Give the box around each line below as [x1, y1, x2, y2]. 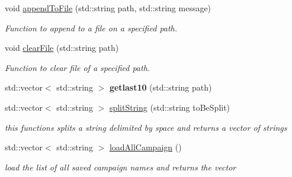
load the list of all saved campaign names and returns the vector [5, 160, 236, 173]
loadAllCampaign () [109, 141, 182, 153]
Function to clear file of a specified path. [5, 61, 150, 73]
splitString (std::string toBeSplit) [109, 101, 230, 113]
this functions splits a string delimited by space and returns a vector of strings [5, 121, 287, 133]
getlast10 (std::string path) [109, 81, 212, 94]
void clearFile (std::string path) [5, 41, 119, 54]
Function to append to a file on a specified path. [5, 21, 178, 34]
